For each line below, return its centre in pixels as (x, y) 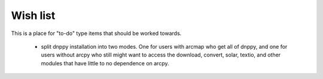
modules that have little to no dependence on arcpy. (105, 63)
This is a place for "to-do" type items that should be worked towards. (96, 33)
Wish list (33, 15)
